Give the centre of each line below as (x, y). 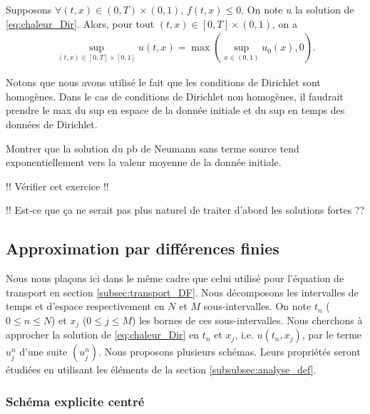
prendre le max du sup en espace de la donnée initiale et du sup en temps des (175, 110)
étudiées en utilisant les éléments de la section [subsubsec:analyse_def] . (161, 369)
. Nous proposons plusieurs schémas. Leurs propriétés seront (230, 352)
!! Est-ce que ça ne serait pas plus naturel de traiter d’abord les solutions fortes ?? (185, 210)
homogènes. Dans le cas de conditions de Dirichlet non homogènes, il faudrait (175, 96)
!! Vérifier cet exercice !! (57, 186)
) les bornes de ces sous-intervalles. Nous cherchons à (247, 320)
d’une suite (43, 352)
